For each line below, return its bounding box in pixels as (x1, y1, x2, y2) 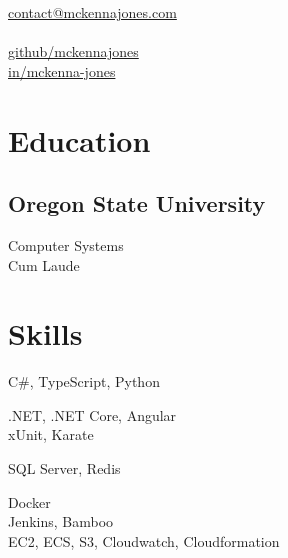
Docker (8, 491, 51, 512)
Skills (8, 313, 83, 354)
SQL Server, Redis (8, 458, 121, 479)
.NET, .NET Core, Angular (8, 404, 177, 425)
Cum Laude (8, 254, 80, 275)
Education (8, 119, 151, 160)
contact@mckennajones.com (8, 2, 177, 22)
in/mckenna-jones (8, 60, 116, 81)
